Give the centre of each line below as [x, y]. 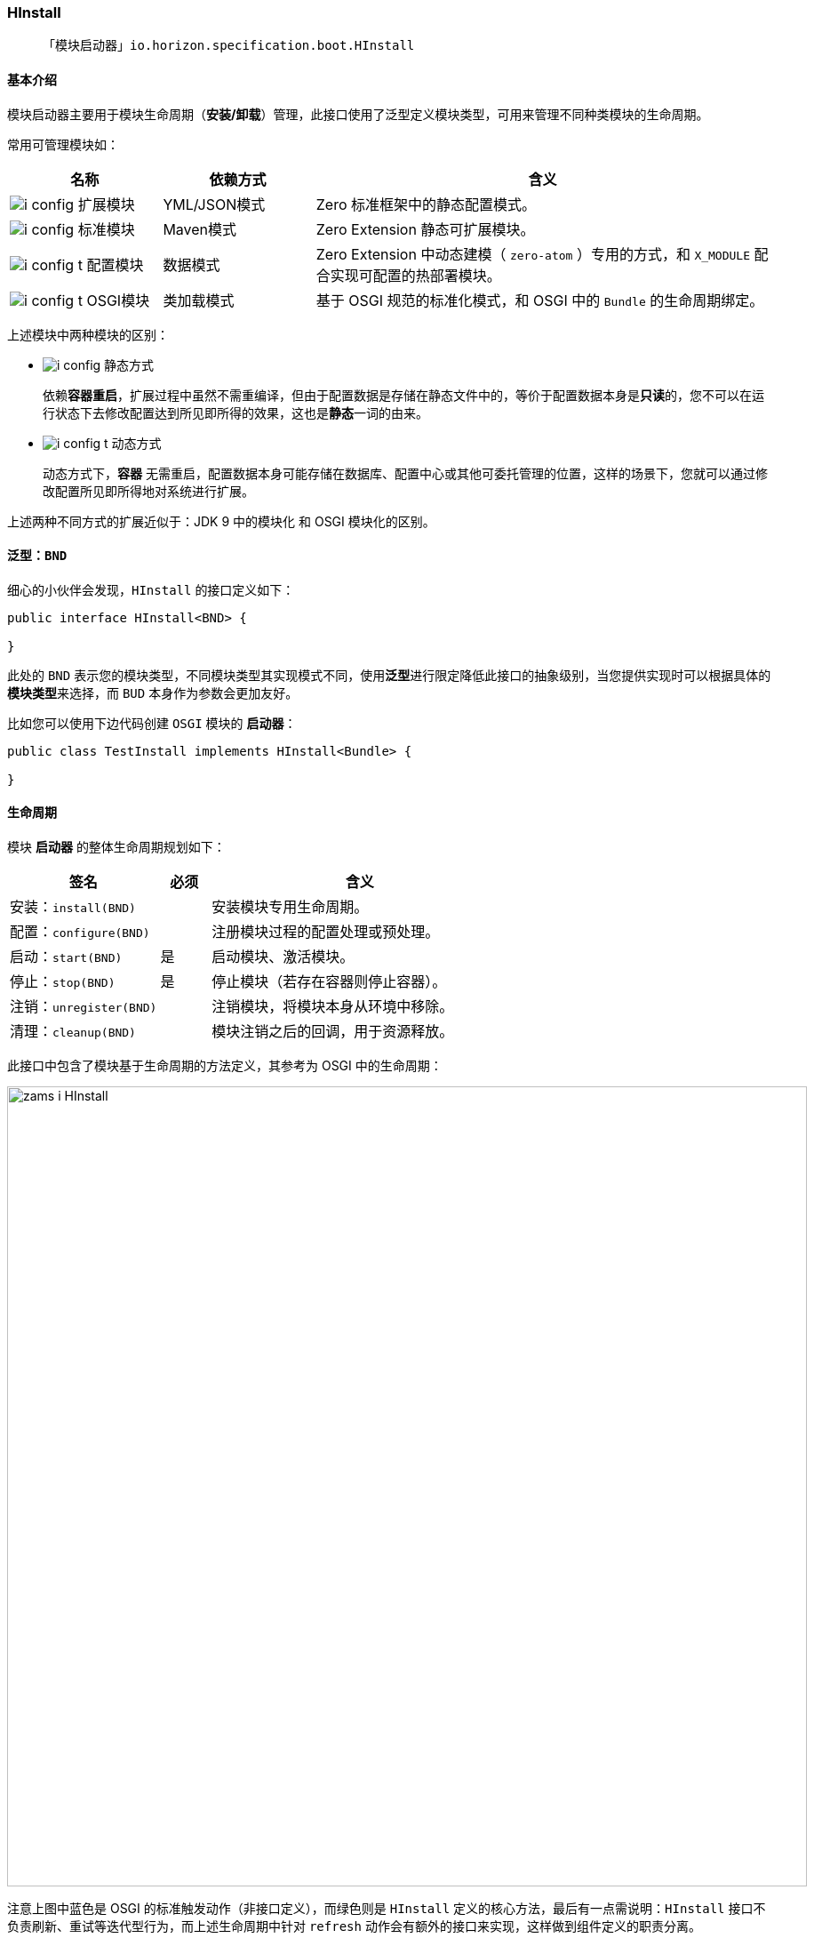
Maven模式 [200, 229]
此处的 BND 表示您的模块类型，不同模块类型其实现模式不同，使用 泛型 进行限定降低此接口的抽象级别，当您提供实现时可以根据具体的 [389, 675]
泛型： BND [37, 556]
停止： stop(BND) [63, 982]
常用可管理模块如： [63, 144]
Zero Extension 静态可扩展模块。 [425, 229]
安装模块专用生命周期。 [290, 907]
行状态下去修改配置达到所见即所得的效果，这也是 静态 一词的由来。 [235, 412]
